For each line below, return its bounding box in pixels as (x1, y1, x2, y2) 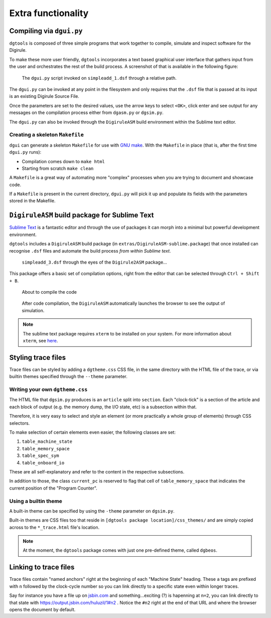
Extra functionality (9, 8, 89, 19)
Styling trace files (9, 353, 66, 361)
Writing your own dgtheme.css (9, 386, 88, 393)
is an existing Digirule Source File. (9, 93, 80, 99)
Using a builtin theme (9, 498, 63, 505)
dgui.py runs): (9, 149, 42, 155)
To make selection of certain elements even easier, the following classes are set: (9, 429, 176, 435)
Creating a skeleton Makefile (9, 131, 84, 138)
